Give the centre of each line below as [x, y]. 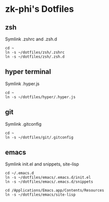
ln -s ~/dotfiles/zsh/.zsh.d [35, 57]
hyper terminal [28, 72]
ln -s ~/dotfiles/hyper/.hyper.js [41, 97]
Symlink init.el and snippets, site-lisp [42, 164]
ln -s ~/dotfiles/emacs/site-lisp [41, 195]
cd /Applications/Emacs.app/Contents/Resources [55, 191]
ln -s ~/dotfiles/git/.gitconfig [39, 137]
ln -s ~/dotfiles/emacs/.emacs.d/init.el [48, 178]
